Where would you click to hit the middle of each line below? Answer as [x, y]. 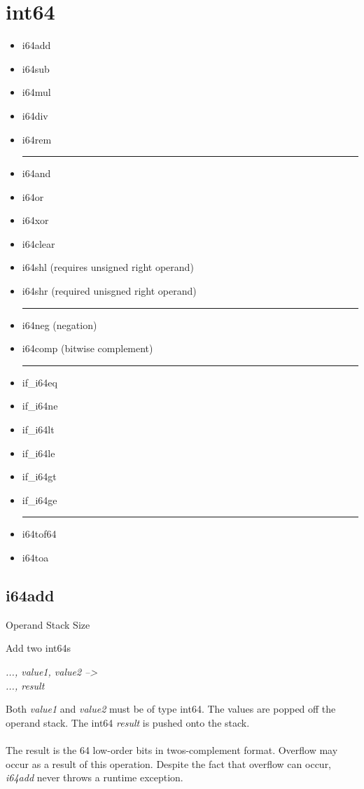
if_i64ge [40, 500]
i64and [36, 173]
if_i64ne [40, 406]
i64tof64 [39, 534]
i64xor [35, 220]
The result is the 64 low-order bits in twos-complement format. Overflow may [172, 749]
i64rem [37, 139]
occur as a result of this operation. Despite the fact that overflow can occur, [169, 763]
